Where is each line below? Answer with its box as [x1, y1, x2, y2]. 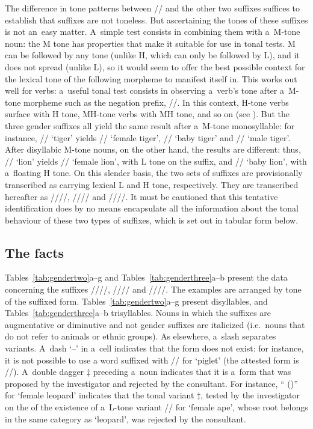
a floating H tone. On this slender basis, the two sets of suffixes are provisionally [5, 166, 303, 179]
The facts [5, 243, 64, 261]
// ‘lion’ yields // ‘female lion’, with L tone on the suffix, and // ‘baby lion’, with [5, 154, 307, 167]
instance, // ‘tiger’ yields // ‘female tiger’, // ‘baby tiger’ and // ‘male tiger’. [5, 131, 291, 144]
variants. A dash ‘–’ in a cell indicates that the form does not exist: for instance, [5, 342, 304, 354]
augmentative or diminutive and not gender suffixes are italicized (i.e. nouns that [5, 318, 305, 330]
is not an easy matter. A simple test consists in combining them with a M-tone [5, 25, 300, 38]
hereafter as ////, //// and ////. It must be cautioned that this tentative [5, 190, 278, 202]
